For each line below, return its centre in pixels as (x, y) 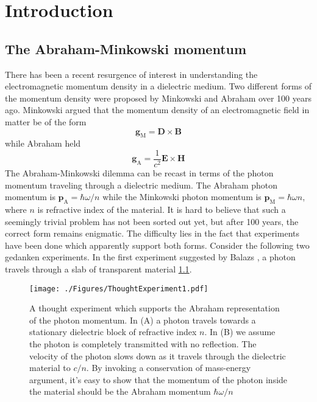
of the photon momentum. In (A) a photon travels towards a (143, 320)
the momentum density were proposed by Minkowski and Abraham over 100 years (158, 98)
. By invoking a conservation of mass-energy (169, 368)
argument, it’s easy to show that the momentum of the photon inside (158, 379)
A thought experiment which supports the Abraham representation (155, 308)
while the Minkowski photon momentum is (182, 197)
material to (50, 368)
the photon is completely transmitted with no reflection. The (143, 343)
